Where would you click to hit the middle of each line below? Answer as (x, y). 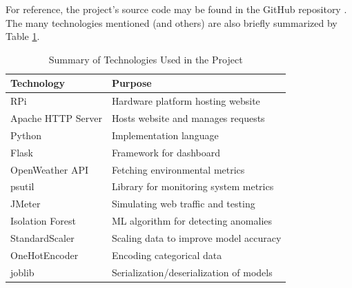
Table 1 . (23, 36)
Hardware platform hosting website (186, 101)
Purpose (131, 83)
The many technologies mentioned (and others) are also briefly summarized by (172, 22)
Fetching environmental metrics (178, 169)
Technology (38, 83)
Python (26, 135)
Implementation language (165, 135)
